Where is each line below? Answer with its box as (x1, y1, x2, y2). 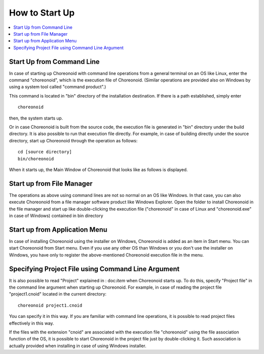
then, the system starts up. (9, 115, 63, 121)
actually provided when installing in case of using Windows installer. (9, 343, 147, 349)
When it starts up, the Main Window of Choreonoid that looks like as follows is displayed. (9, 166, 188, 173)
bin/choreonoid (18, 156, 54, 161)
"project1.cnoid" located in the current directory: (9, 291, 107, 297)
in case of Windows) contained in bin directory (9, 213, 104, 218)
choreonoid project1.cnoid (18, 302, 83, 308)
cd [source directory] (18, 149, 72, 155)
